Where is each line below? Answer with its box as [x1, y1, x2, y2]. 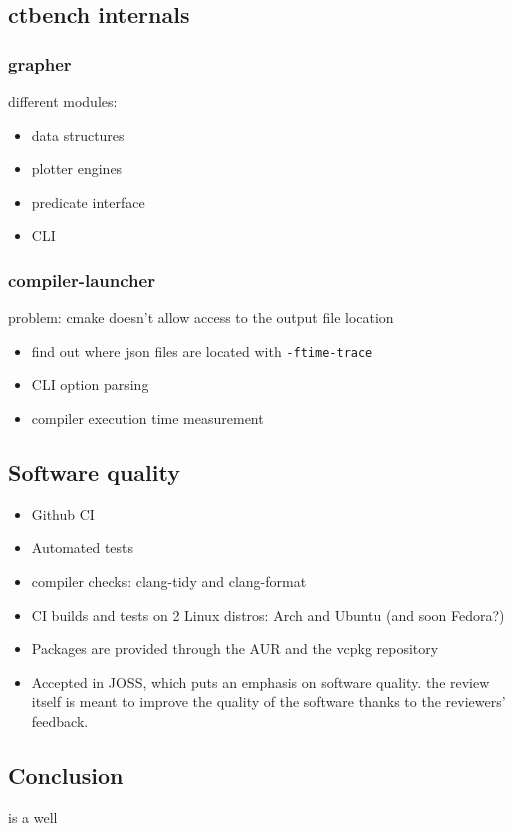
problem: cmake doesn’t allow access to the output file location [8, 307, 394, 328]
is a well [8, 806, 58, 827]
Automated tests [31, 537, 134, 558]
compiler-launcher [8, 267, 155, 292]
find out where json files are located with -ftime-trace [31, 340, 373, 361]
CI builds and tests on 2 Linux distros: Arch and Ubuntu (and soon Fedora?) [31, 604, 505, 625]
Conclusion [8, 759, 124, 790]
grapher [8, 51, 72, 76]
